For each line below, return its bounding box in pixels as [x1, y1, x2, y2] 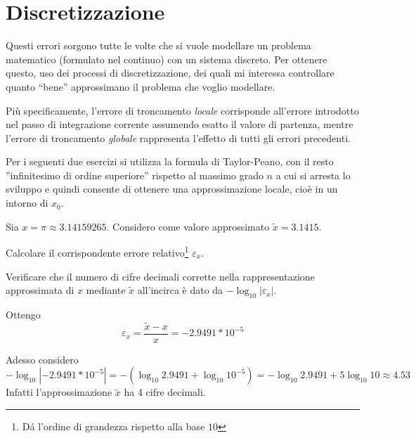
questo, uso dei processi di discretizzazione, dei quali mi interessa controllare [6, 65, 334, 80]
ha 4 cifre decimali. [124, 385, 206, 399]
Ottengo [6, 307, 41, 321]
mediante [86, 283, 126, 297]
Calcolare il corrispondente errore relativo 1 [6, 243, 189, 259]
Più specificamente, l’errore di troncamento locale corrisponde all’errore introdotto [6, 103, 359, 117]
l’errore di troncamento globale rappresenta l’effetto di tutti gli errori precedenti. [6, 130, 351, 145]
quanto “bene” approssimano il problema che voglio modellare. [6, 79, 275, 94]
